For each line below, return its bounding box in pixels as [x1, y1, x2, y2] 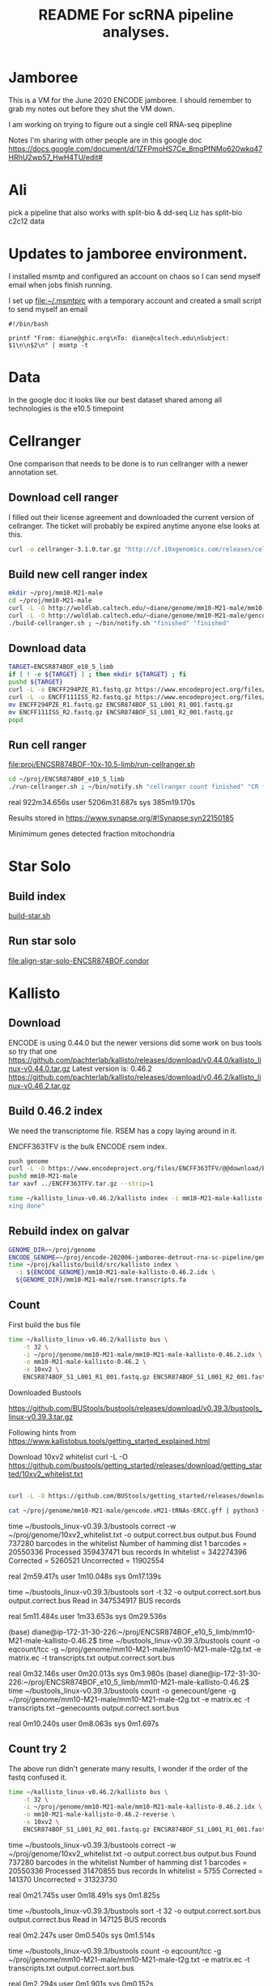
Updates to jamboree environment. [8, 245, 249, 263]
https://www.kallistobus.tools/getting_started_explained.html [8, 1436, 210, 1447]
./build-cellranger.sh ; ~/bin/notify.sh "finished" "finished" [8, 619, 230, 627]
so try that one [8, 1046, 57, 1056]
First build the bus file [8, 1319, 81, 1329]
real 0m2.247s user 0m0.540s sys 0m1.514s [8, 1930, 155, 1940]
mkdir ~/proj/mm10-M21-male [8, 589, 104, 597]
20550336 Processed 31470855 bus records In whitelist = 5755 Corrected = [8, 1865, 263, 1876]
